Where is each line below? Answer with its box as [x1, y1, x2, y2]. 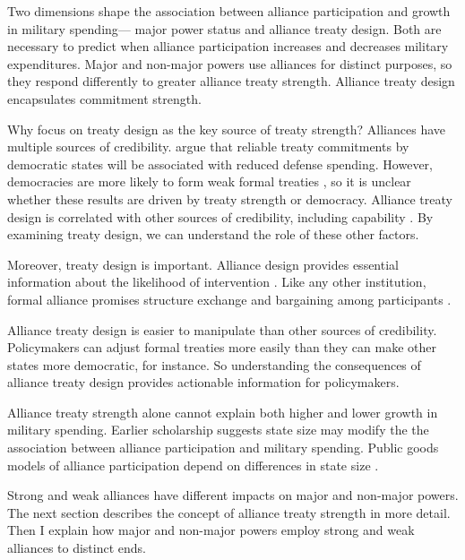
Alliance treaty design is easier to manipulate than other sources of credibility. [7, 320, 437, 339]
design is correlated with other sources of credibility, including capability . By [7, 207, 434, 226]
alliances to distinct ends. [7, 538, 147, 557]
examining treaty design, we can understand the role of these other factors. [7, 225, 419, 244]
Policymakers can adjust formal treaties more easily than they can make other [7, 338, 436, 357]
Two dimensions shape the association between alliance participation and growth [7, 2, 451, 20]
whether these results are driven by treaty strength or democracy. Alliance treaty [7, 189, 452, 208]
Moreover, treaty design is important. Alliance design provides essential [7, 254, 399, 273]
